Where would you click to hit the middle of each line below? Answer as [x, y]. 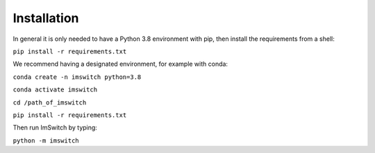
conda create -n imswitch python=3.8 [77, 77]
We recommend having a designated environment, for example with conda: [120, 64]
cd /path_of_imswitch [50, 102]
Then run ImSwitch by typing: [55, 127]
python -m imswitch [46, 141]
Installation [46, 18]
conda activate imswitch [55, 90]
